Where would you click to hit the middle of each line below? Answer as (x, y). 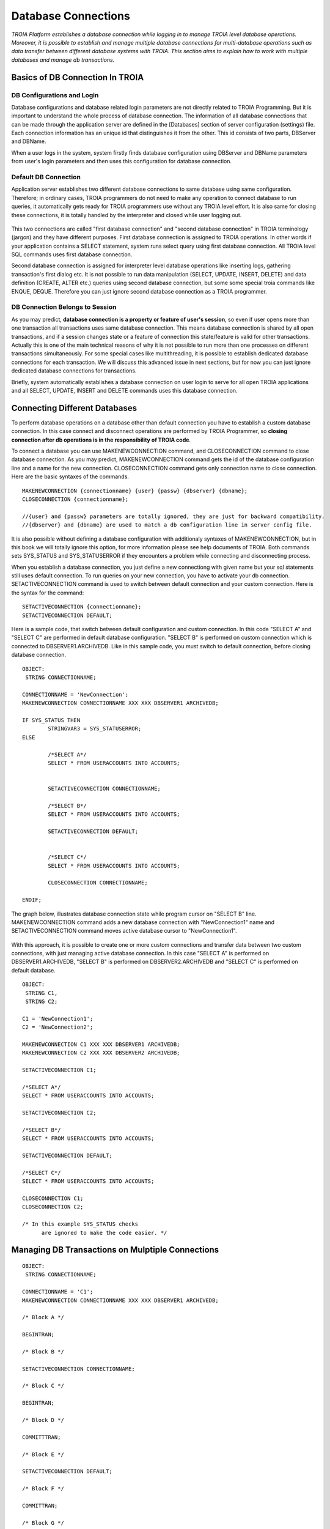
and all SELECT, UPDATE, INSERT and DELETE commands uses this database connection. (124, 390)
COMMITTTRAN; (42, 1437)
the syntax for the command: (48, 593)
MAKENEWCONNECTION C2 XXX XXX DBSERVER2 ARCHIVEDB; (101, 1053)
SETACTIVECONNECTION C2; (59, 1113)
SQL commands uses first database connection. (72, 254)
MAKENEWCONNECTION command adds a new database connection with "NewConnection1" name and (143, 922)
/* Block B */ (43, 1351)
